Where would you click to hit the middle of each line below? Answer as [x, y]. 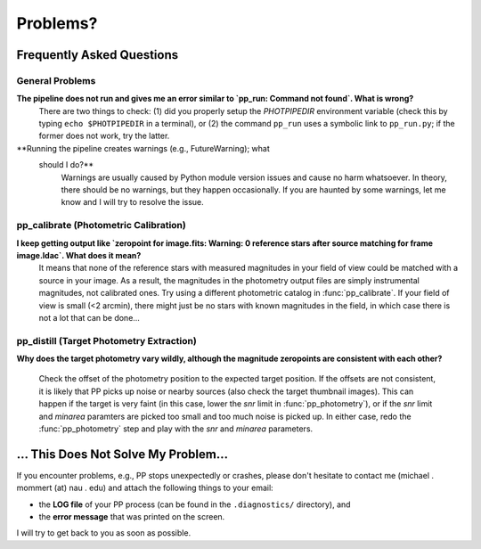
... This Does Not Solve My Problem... [122, 454]
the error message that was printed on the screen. [132, 517]
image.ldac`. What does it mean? [79, 255]
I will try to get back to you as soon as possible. [104, 533]
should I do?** [66, 165]
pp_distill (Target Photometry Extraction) [107, 340]
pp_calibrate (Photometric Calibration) [101, 225]
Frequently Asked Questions [98, 55]
